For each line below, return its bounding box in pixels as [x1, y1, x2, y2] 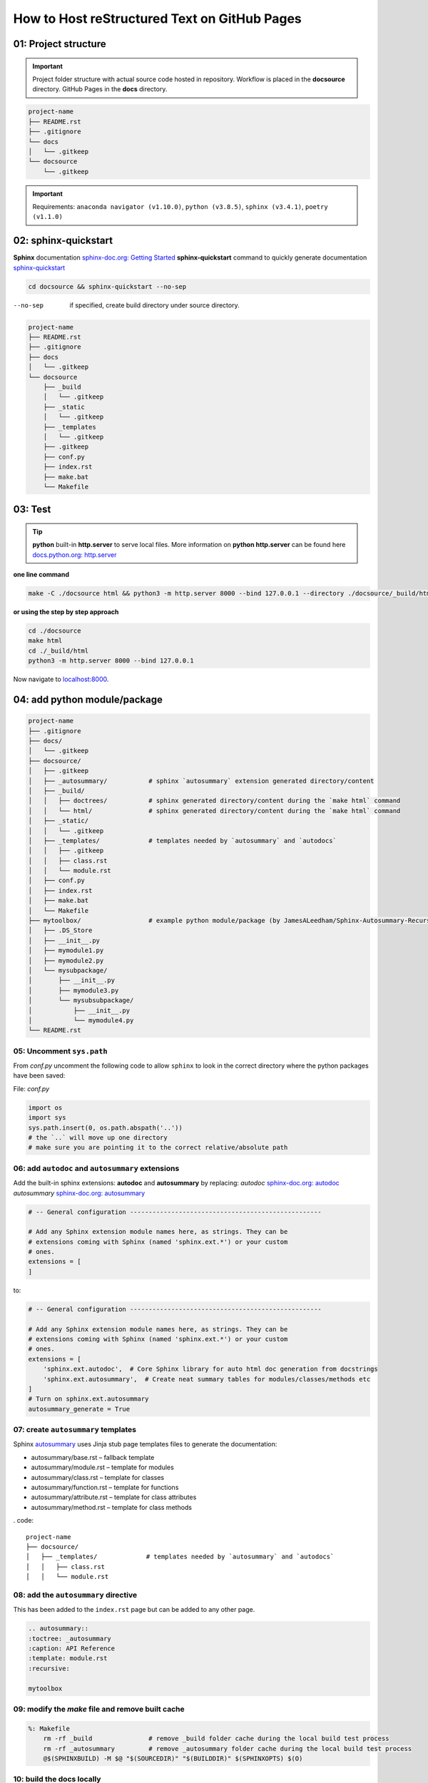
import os [28, 1103, 63, 1112]
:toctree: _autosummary [28, 1634, 112, 1642]
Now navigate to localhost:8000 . [13, 675, 109, 684]
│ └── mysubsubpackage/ [28, 996, 134, 1005]
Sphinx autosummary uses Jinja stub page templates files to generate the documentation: [13, 1440, 277, 1449]
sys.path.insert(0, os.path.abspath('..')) [28, 1123, 183, 1132]
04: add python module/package [13, 694, 163, 706]
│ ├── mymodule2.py [28, 956, 104, 964]
